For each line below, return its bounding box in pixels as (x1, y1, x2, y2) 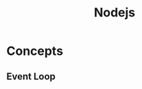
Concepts (6, 43, 63, 59)
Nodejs (93, 5, 136, 21)
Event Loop (6, 71, 56, 82)
